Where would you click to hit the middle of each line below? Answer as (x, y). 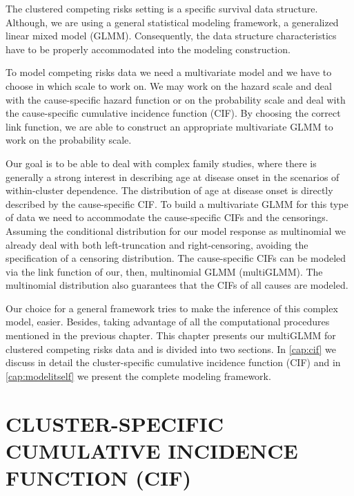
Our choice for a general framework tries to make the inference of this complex (172, 308)
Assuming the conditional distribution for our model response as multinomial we (176, 230)
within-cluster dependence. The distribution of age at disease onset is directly (169, 190)
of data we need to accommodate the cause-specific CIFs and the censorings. (167, 217)
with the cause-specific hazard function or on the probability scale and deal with (176, 99)
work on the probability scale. (69, 140)
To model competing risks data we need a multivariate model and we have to (169, 72)
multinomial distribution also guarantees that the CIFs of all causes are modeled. (177, 285)
